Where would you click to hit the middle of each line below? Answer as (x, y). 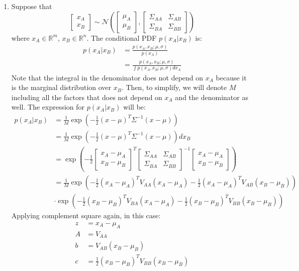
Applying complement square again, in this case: (86, 215)
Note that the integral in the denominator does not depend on (107, 77)
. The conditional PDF (122, 37)
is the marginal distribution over (61, 87)
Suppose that (32, 6)
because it (231, 77)
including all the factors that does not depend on (87, 97)
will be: (134, 107)
